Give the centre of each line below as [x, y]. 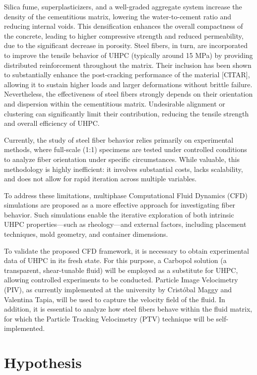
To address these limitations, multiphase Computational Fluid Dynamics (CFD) [126, 195]
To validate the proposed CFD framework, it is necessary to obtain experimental [127, 250]
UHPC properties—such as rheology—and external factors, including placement [125, 224]
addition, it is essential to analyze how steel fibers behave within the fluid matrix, [128, 309]
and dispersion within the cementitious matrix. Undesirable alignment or [115, 103]
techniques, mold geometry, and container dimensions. [86, 234]
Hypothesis [43, 362]
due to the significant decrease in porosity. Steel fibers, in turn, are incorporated [126, 45]
